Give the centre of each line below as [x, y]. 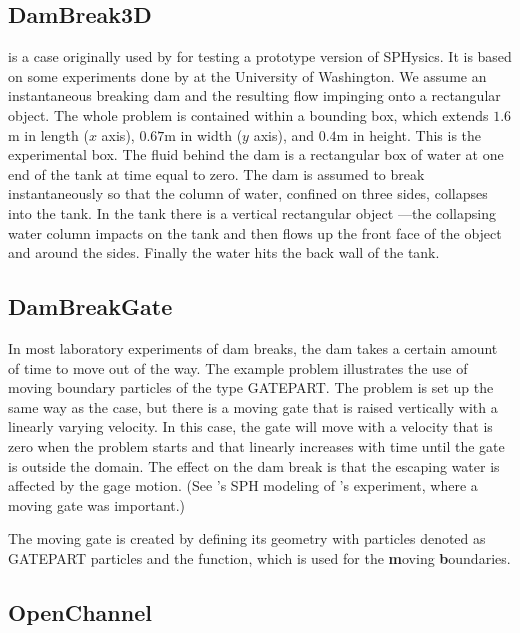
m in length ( [48, 134]
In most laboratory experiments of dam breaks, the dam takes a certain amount [253, 347]
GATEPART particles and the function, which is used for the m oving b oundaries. [259, 557]
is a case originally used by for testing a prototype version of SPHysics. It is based [260, 56]
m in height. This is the [409, 134]
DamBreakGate [90, 306]
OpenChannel [80, 611]
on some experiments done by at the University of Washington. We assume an [247, 75]
